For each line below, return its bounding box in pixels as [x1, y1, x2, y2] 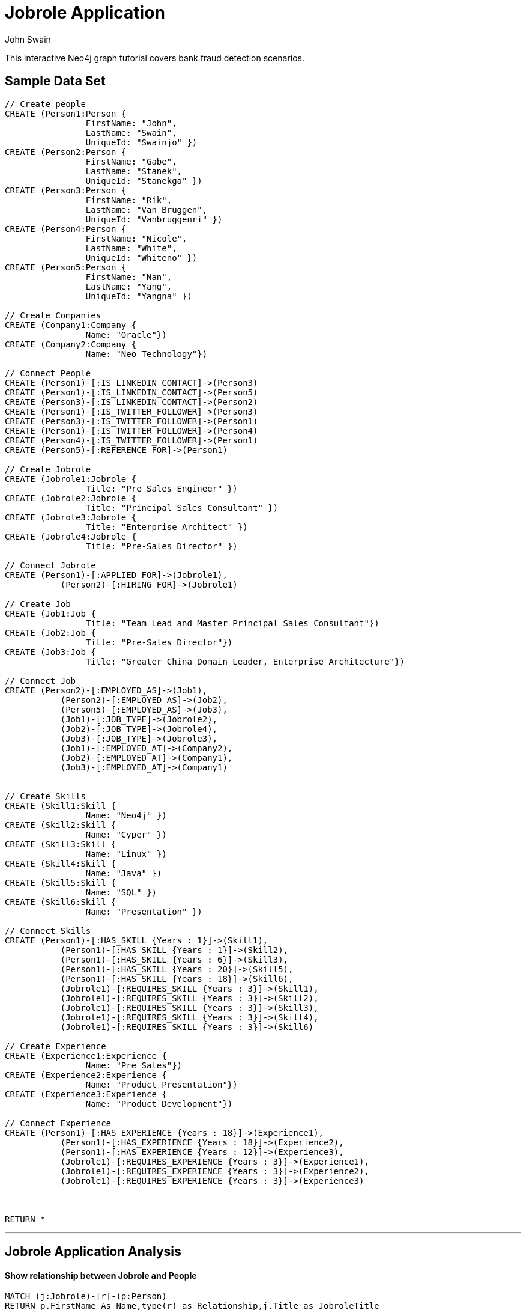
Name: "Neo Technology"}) [85, 349, 208, 359]
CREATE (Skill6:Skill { [5, 897, 116, 907]
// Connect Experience [5, 1118, 112, 1128]
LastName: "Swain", [85, 127, 177, 138]
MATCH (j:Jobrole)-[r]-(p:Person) [5, 1291, 167, 1302]
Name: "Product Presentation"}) [85, 1079, 238, 1089]
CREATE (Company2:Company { [5, 339, 137, 349]
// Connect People [5, 368, 91, 378]
